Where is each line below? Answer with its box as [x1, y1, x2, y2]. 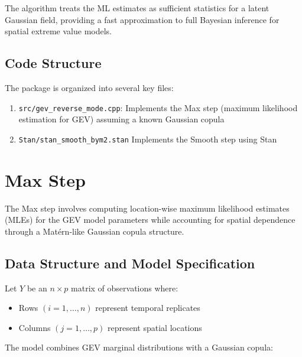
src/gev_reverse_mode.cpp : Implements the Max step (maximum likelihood [18, 101, 298, 113]
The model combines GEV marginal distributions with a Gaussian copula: [5, 341, 273, 353]
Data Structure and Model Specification [5, 254, 255, 272]
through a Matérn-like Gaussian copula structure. [5, 225, 184, 237]
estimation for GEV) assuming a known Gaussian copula [18, 113, 225, 125]
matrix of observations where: [71, 281, 178, 294]
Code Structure [5, 54, 102, 72]
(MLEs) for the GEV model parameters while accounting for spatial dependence [5, 213, 295, 226]
